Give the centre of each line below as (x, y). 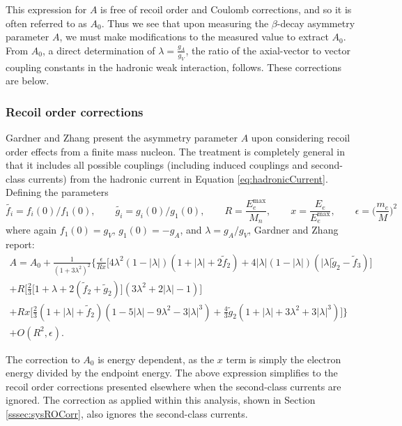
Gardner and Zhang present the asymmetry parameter (122, 137)
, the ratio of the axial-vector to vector (268, 50)
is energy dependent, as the (156, 359)
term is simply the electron (284, 359)
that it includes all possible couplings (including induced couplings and (157, 165)
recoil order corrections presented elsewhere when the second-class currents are (173, 386)
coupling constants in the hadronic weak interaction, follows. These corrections (173, 67)
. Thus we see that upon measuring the (185, 23)
